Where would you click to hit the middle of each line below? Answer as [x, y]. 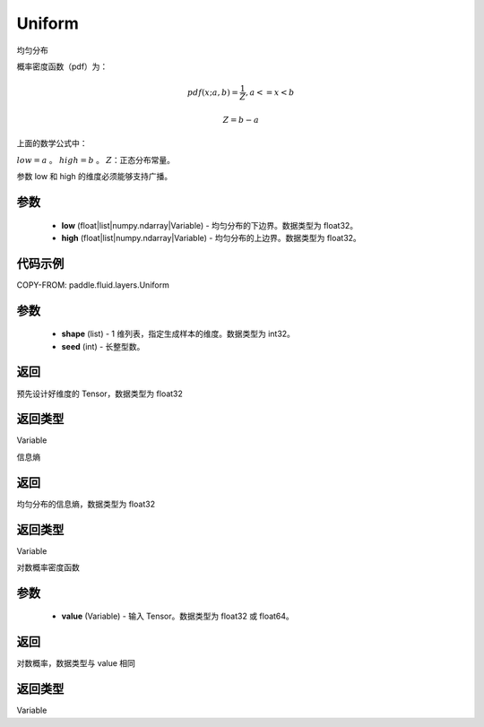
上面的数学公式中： [52, 143]
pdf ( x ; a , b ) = [213, 92]
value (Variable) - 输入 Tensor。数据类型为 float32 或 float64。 [178, 616]
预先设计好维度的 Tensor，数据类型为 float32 [100, 394]
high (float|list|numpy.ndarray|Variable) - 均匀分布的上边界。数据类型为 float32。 [212, 238]
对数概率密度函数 [48, 567]
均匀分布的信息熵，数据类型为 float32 [86, 504]
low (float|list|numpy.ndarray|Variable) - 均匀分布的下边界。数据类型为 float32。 [210, 225]
